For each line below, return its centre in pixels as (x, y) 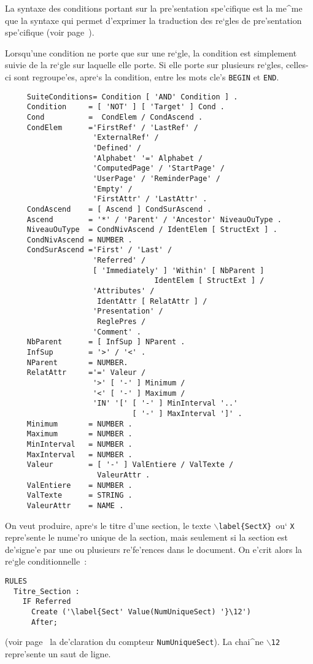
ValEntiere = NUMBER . (79, 485)
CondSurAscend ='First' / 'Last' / (99, 250)
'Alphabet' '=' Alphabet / (148, 158)
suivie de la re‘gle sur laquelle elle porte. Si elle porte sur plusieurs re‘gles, (144, 65)
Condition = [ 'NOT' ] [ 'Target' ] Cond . (126, 107)
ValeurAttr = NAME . (75, 505)
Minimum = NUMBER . (79, 424)
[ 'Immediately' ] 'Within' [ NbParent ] (179, 270)
